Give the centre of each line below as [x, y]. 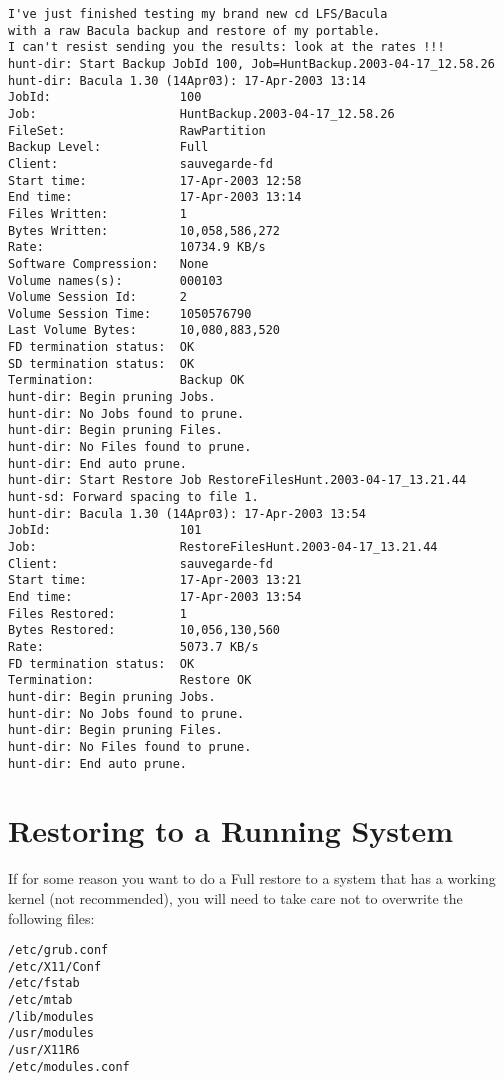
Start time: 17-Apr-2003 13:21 [155, 580]
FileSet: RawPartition [137, 130]
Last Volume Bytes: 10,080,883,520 [144, 330]
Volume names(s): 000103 [115, 280]
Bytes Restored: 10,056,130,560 [144, 630]
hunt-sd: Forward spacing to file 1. [133, 497]
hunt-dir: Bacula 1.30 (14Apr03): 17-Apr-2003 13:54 [187, 513]
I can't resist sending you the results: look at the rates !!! [226, 47]
